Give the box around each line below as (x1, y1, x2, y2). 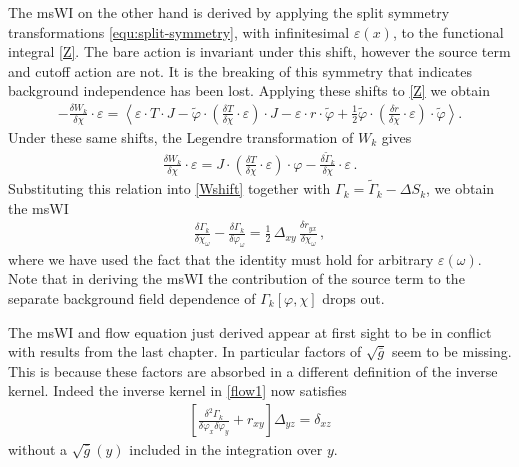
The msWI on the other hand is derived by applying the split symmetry (8, 2, 450, 22)
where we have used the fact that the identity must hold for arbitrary (8, 248, 434, 269)
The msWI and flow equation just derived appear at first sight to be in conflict (8, 321, 492, 342)
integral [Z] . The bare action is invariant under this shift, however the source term (8, 41, 511, 62)
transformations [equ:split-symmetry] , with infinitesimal (8, 21, 350, 42)
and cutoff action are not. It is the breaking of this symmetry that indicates (8, 60, 472, 81)
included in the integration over (129, 439, 323, 460)
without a (8, 439, 68, 460)
